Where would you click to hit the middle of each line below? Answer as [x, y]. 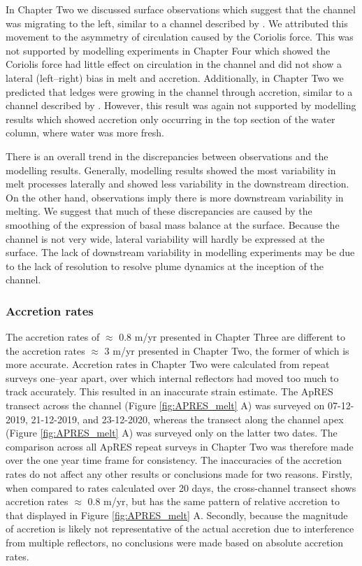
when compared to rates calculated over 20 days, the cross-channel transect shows [181, 487]
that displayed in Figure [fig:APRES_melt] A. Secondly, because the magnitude [177, 515]
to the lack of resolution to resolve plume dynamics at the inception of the [165, 266]
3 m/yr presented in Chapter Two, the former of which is [227, 350]
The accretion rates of [53, 337]
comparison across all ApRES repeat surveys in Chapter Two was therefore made [180, 446]
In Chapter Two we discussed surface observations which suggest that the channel [181, 9]
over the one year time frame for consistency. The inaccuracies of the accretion [174, 460]
